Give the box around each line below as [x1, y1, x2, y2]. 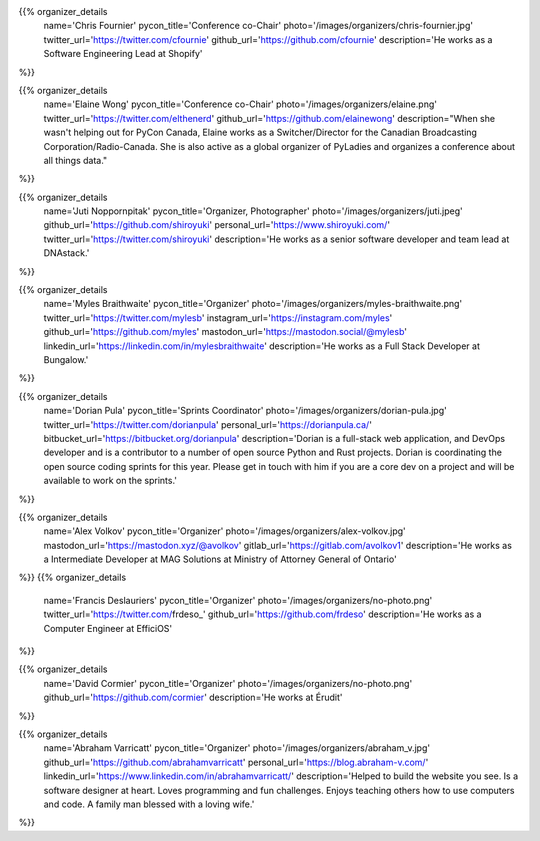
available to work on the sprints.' [43, 475, 178, 487]
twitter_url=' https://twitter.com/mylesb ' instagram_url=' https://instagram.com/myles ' [43, 311, 393, 324]
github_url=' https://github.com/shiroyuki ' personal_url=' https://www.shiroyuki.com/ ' [43, 219, 390, 231]
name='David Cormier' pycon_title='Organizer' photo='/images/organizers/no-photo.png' [43, 677, 413, 689]
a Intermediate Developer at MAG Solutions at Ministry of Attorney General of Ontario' [43, 553, 397, 565]
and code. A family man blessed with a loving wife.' [43, 798, 255, 810]
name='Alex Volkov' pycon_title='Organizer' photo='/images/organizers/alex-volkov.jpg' [43, 525, 407, 537]
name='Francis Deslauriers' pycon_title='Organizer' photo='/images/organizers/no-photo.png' [43, 594, 433, 606]
